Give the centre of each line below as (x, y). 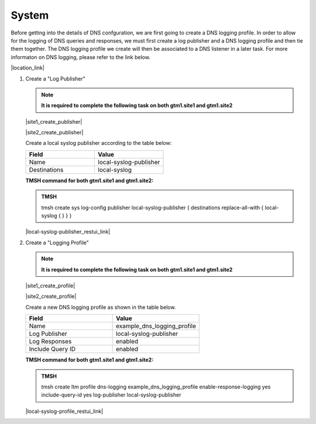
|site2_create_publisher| (54, 133)
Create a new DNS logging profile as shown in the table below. (101, 307)
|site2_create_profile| (51, 296)
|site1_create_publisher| (54, 121)
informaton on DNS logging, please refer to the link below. (80, 57)
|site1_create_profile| (50, 286)
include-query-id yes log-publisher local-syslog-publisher (111, 395)
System (30, 15)
